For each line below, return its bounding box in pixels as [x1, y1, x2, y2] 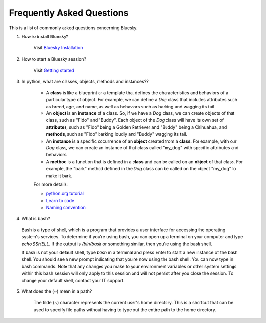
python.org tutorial [46, 190, 84, 197]
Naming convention [46, 205, 86, 211]
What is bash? [21, 215, 50, 221]
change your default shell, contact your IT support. [21, 277, 125, 283]
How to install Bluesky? [21, 34, 69, 39]
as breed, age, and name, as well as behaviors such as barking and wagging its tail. [46, 104, 216, 109]
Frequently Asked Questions [9, 7, 129, 18]
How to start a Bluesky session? [21, 56, 86, 62]
